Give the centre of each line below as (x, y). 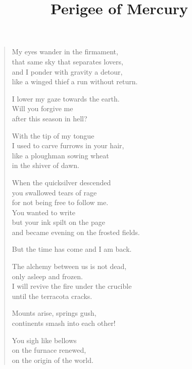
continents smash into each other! (64, 323)
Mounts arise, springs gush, (54, 313)
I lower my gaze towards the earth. (66, 98)
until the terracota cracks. (52, 296)
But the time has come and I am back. (72, 249)
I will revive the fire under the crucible (72, 286)
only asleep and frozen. (47, 276)
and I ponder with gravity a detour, (67, 71)
